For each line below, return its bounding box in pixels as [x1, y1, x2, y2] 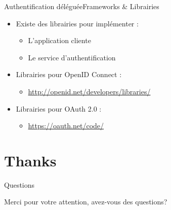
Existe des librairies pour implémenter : [16, 18, 139, 28]
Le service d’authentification [28, 52, 116, 62]
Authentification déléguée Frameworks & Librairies [4, 1, 159, 11]
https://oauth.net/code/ [28, 120, 104, 131]
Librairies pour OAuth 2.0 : [16, 103, 102, 114]
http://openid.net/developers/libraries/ [28, 86, 151, 96]
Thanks [4, 150, 57, 170]
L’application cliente [28, 35, 91, 46]
